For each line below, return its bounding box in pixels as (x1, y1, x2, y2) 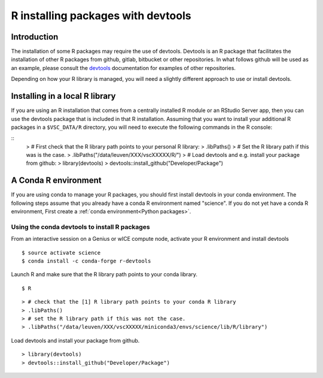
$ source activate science (22, 249, 101, 256)
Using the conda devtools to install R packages (11, 222, 150, 231)
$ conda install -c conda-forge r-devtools (22, 258, 151, 265)
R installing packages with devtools (11, 9, 191, 22)
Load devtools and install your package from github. (11, 337, 140, 344)
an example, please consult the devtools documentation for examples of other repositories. (11, 64, 236, 71)
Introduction (11, 32, 59, 42)
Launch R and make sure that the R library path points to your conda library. (11, 271, 197, 278)
